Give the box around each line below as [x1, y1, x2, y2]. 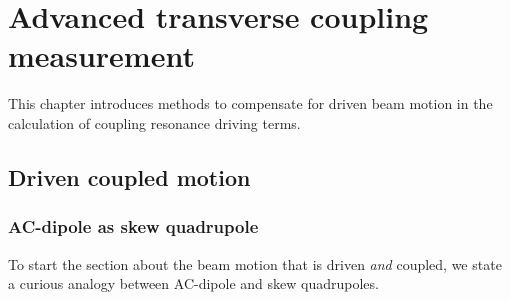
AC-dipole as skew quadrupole [8, 214, 259, 239]
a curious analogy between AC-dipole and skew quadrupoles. [8, 273, 379, 294]
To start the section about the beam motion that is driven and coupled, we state [8, 253, 502, 274]
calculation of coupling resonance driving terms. [8, 112, 301, 133]
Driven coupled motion [8, 161, 251, 192]
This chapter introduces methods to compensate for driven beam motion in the [8, 93, 493, 114]
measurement [8, 35, 195, 76]
